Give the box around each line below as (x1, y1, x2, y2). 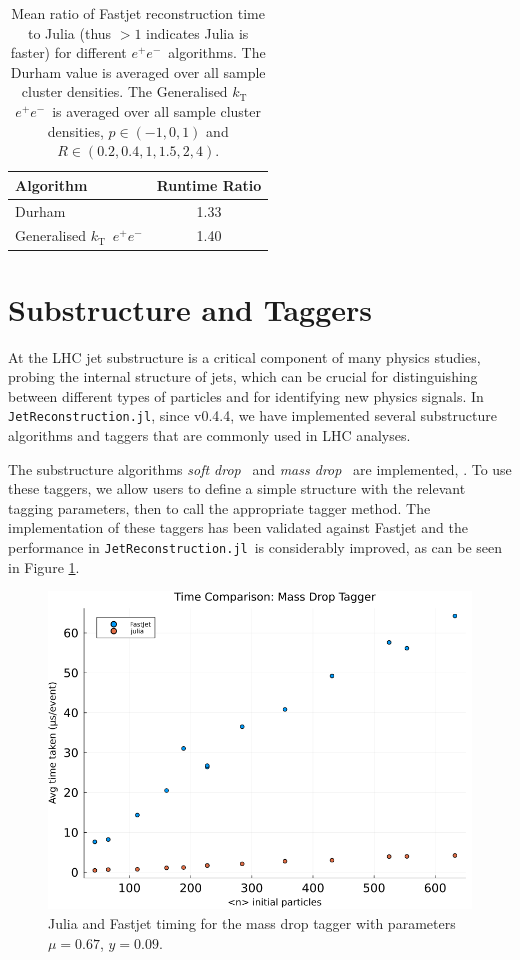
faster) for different (10, 42, 127, 63)
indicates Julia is (146, 22, 249, 43)
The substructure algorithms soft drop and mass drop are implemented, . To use (8, 458, 512, 479)
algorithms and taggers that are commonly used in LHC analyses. (8, 425, 411, 446)
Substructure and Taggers (8, 288, 373, 329)
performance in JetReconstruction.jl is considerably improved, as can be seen (8, 537, 503, 558)
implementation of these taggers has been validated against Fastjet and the (8, 517, 468, 538)
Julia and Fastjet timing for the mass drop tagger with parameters (48, 912, 456, 933)
